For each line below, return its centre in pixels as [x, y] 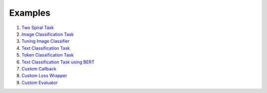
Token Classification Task [47, 55]
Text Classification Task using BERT [58, 62]
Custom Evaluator [40, 82]
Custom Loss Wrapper [44, 76]
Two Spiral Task [38, 28]
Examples [30, 13]
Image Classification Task [48, 34]
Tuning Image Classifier [45, 41]
